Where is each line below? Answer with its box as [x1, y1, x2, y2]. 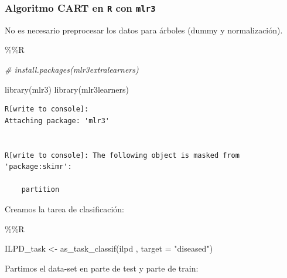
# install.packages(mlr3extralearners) [5, 63, 139, 75]
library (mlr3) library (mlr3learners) [5, 83, 129, 95]
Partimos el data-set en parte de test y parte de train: [5, 262, 199, 274]
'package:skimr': [5, 162, 72, 171]
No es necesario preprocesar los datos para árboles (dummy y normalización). [5, 23, 283, 36]
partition [21, 185, 60, 194]
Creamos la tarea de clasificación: [5, 202, 124, 215]
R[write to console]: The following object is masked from [5, 151, 240, 160]
